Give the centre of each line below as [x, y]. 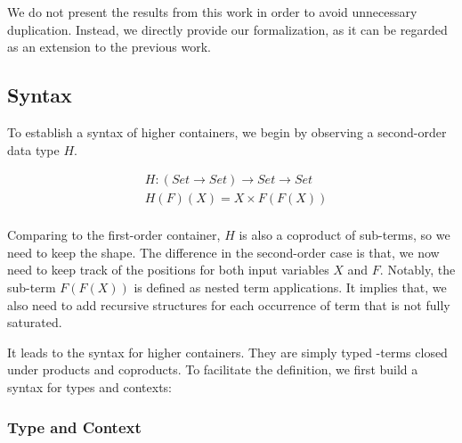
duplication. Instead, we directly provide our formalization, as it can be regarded [227, 29]
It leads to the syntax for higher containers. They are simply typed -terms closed [227, 352]
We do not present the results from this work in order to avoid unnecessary [212, 12]
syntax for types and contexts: [89, 387]
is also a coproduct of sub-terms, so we [344, 235]
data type [33, 149]
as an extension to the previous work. [109, 47]
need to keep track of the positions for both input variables [168, 270]
